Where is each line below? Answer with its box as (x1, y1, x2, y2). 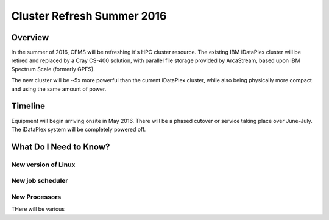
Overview (11, 32, 49, 43)
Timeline (11, 101, 46, 112)
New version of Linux (11, 160, 76, 169)
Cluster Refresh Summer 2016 (11, 9, 167, 23)
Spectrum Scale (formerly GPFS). (11, 65, 96, 73)
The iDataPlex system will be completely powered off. (11, 126, 146, 133)
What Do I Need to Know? (11, 141, 110, 152)
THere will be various (11, 205, 65, 213)
